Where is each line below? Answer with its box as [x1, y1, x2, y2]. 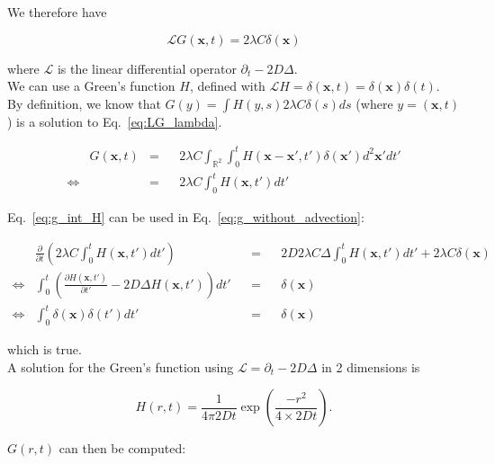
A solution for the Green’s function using [7, 357, 234, 376]
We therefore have [7, 3, 107, 21]
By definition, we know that [7, 94, 161, 112]
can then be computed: [58, 439, 186, 458]
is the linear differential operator [57, 58, 237, 77]
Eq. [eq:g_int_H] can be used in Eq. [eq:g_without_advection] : [7, 208, 364, 227]
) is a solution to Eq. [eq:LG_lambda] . [7, 112, 222, 130]
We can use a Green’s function [7, 76, 175, 95]
